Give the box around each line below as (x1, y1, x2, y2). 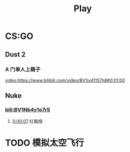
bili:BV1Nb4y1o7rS (5, 106, 51, 113)
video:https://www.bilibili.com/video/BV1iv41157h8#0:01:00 (5, 77, 126, 83)
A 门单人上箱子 (5, 66, 41, 73)
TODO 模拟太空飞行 (5, 137, 84, 148)
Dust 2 (5, 50, 26, 59)
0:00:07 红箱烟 (12, 118, 43, 124)
